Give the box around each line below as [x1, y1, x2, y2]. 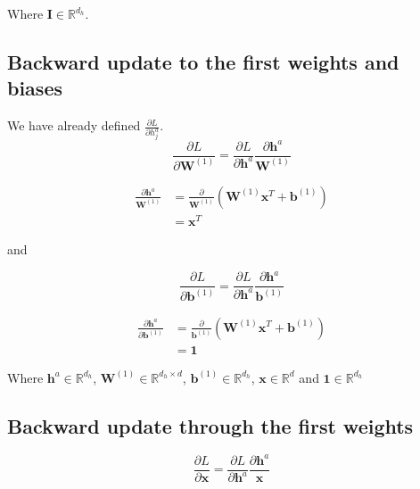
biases [7, 74, 62, 102]
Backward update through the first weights [7, 411, 414, 439]
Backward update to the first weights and [7, 47, 399, 75]
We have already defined [7, 116, 141, 135]
